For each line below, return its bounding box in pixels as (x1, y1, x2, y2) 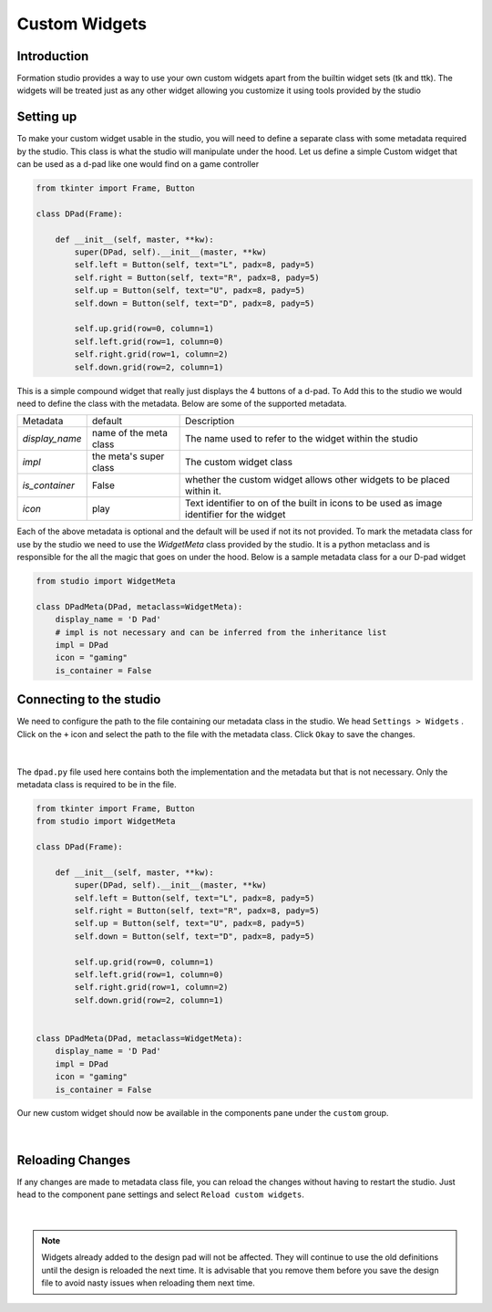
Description (185, 415, 235, 428)
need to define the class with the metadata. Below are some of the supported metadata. (16, 398, 347, 409)
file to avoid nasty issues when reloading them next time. (41, 1277, 255, 1288)
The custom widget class (185, 456, 293, 469)
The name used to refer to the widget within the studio (185, 432, 418, 445)
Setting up (16, 109, 77, 125)
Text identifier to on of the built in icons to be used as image (185, 497, 443, 510)
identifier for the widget (185, 508, 286, 521)
